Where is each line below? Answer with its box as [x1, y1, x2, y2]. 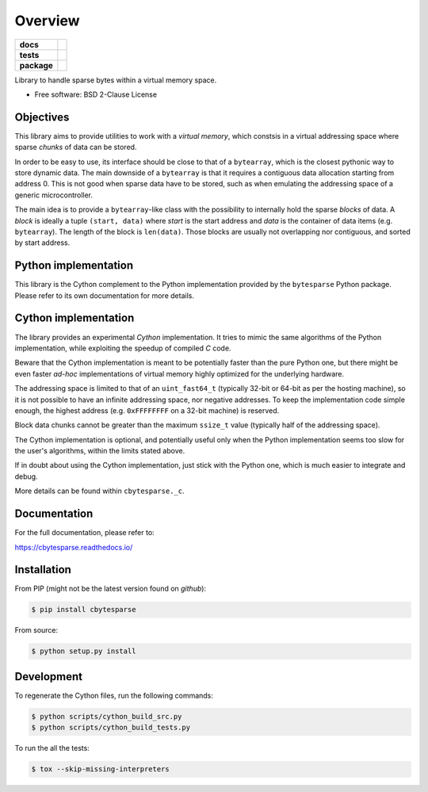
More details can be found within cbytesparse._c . [14, 486, 185, 495]
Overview [14, 12, 80, 29]
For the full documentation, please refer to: [14, 528, 155, 538]
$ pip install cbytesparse [31, 605, 136, 614]
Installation [14, 563, 71, 576]
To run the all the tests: [14, 744, 90, 753]
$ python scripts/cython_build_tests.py [31, 723, 190, 733]
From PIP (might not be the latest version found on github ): [14, 583, 206, 594]
